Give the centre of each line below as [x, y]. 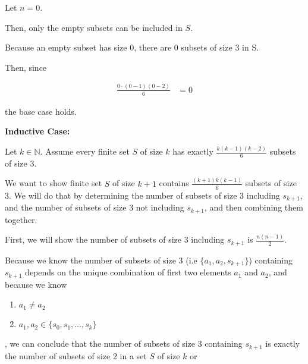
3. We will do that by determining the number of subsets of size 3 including [142, 195]
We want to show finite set [54, 183]
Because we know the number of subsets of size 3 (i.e [101, 260]
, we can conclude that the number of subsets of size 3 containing [124, 343]
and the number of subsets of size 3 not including [95, 207]
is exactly [283, 343]
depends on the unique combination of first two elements [128, 272]
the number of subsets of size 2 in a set [76, 355]
